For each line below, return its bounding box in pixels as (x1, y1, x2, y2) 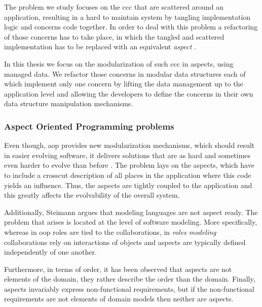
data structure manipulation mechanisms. (4, 98, 133, 109)
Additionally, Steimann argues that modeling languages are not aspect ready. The (4, 206, 258, 217)
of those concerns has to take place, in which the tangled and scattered (4, 31, 224, 42)
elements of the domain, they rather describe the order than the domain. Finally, (4, 273, 255, 284)
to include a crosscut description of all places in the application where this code (4, 169, 251, 180)
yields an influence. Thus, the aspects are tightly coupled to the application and (4, 179, 252, 190)
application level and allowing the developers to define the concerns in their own (4, 88, 253, 99)
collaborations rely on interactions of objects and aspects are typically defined (4, 236, 246, 247)
